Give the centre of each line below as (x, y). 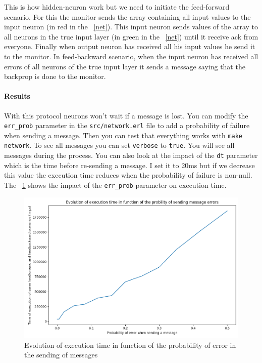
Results (17, 96)
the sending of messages (61, 355)
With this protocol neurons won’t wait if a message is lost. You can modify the (126, 115)
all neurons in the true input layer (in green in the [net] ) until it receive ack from (131, 36)
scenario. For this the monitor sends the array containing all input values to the (127, 16)
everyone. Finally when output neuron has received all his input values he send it (130, 46)
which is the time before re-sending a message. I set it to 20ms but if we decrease (129, 165)
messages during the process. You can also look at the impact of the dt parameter (131, 155)
